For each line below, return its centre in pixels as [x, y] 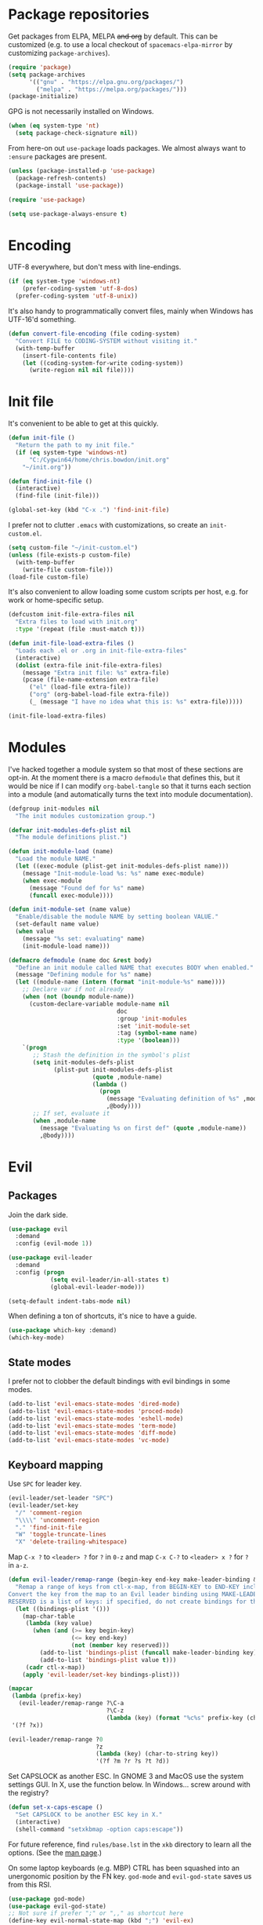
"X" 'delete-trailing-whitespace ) [71, 1542]
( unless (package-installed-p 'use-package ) [82, 171]
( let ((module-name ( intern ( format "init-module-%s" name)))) [120, 982]
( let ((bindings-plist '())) [63, 1609]
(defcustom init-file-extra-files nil [71, 615]
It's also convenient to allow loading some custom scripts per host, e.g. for [128, 592]
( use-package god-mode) [47, 1899]
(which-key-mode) [36, 1338]
